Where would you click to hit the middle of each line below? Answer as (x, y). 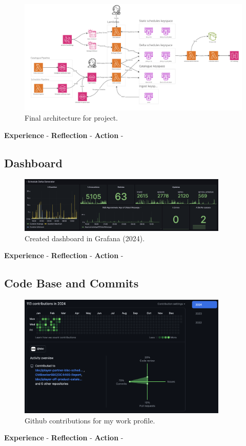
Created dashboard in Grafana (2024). (85, 238)
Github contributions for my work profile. (90, 420)
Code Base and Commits (71, 283)
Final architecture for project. (71, 118)
